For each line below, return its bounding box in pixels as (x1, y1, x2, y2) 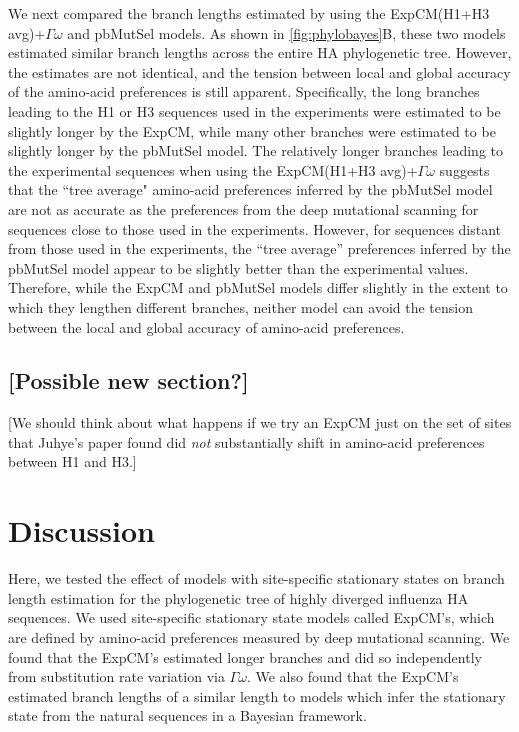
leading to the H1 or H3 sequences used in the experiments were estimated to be (8, 100, 501, 121)
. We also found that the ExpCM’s (246, 666, 459, 687)
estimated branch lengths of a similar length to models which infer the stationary (8, 685, 506, 706)
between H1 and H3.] (8, 451, 137, 472)
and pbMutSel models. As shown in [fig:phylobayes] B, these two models (67, 22, 506, 43)
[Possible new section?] (8, 365, 249, 396)
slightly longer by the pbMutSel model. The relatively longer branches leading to (8, 140, 504, 161)
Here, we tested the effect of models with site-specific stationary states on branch (8, 568, 505, 589)
